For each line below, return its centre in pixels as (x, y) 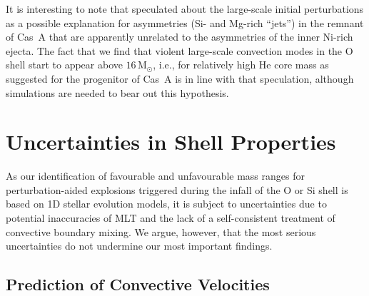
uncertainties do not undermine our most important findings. (139, 246)
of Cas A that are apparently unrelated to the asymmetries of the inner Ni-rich (180, 37)
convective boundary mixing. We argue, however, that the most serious (161, 231)
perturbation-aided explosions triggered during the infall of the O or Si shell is (177, 189)
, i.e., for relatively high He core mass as (241, 65)
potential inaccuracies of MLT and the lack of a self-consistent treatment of (171, 218)
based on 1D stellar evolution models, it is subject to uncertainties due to (166, 204)
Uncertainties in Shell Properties (171, 142)
